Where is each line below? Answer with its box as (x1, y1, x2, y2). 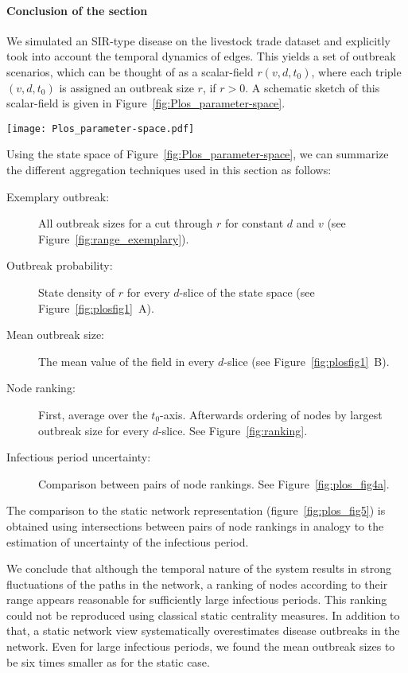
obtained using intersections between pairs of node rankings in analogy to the (6, 517, 384, 534)
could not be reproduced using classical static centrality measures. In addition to (6, 606, 400, 623)
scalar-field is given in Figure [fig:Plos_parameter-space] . (6, 95, 286, 111)
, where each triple (311, 63, 402, 80)
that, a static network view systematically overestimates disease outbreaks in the (6, 622, 400, 639)
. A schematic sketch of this (245, 79, 380, 95)
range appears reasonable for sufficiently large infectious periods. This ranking (6, 591, 387, 608)
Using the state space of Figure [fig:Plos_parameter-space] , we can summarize (6, 146, 389, 162)
